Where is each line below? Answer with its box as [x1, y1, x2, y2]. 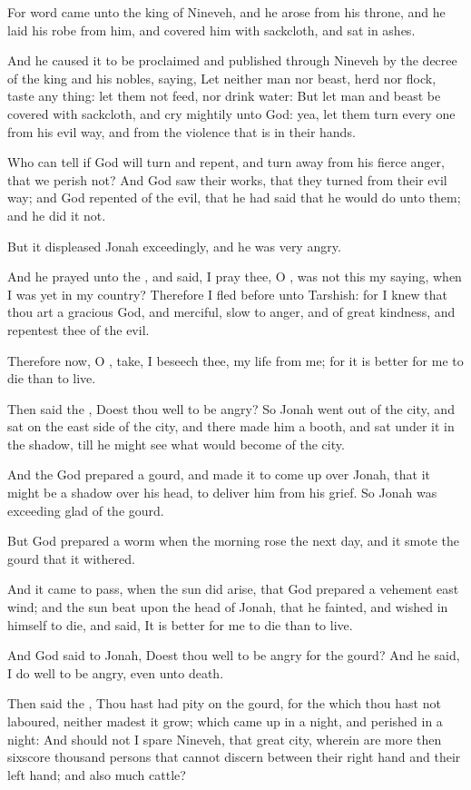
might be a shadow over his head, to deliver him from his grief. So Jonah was [7, 483, 437, 502]
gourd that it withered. [7, 548, 135, 568]
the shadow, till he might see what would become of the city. [7, 434, 345, 453]
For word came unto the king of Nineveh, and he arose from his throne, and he [7, 3, 446, 21]
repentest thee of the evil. [7, 320, 150, 339]
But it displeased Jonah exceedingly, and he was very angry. [7, 236, 341, 255]
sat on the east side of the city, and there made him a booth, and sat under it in [7, 417, 455, 436]
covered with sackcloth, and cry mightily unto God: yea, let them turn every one [7, 104, 456, 123]
